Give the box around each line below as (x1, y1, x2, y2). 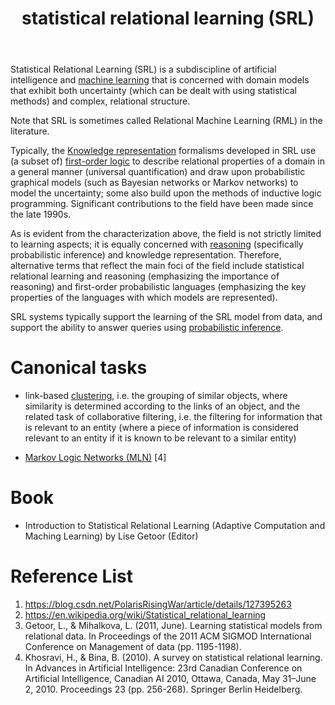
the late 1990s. (10, 208, 72, 221)
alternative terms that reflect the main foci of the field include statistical (10, 260, 305, 272)
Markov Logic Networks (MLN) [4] (24, 452, 167, 464)
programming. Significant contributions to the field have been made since (10, 198, 314, 210)
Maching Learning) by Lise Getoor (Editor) (24, 530, 199, 542)
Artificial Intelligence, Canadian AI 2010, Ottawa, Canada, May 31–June (24, 673, 317, 684)
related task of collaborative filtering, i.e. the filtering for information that (24, 411, 323, 423)
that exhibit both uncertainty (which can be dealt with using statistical (10, 85, 297, 97)
